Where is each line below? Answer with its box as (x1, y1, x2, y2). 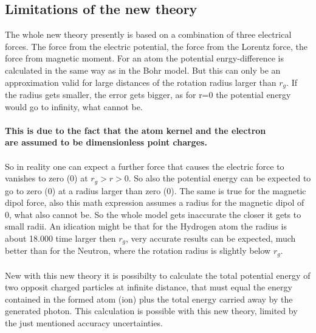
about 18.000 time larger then (5, 232, 116, 245)
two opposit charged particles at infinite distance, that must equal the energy (5, 281, 292, 293)
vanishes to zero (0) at (5, 172, 88, 184)
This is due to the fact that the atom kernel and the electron (5, 124, 266, 136)
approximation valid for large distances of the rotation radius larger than (5, 75, 276, 88)
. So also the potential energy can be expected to (128, 172, 311, 184)
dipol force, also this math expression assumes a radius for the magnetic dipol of (5, 196, 304, 209)
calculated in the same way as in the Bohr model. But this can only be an (5, 63, 281, 76)
